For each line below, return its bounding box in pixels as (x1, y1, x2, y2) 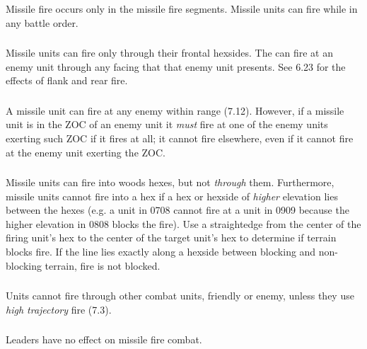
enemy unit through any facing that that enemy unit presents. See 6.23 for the (6, 59, 346, 74)
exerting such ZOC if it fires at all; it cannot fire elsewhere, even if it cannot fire (6, 130, 354, 145)
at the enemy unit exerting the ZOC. (6, 144, 165, 159)
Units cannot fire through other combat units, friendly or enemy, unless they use (6, 288, 354, 303)
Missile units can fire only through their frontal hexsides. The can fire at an (6, 45, 333, 60)
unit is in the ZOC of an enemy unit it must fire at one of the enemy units (6, 117, 328, 132)
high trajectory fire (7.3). (6, 302, 112, 316)
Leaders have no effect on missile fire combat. (6, 332, 202, 347)
